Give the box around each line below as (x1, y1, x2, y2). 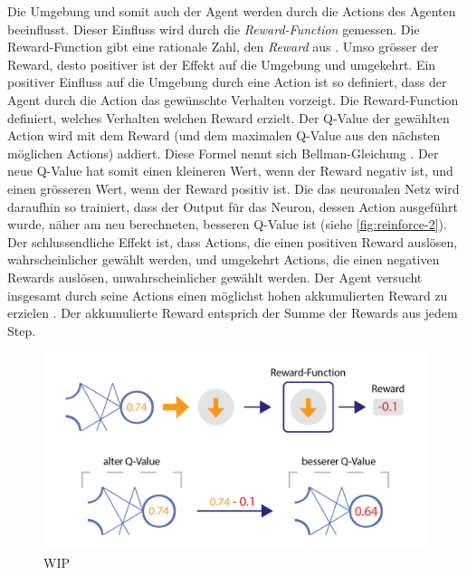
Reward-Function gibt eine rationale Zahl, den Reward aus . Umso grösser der (7, 37, 439, 56)
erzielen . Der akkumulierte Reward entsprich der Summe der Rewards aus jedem (7, 303, 458, 322)
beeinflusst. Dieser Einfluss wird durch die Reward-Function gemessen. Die (7, 19, 420, 38)
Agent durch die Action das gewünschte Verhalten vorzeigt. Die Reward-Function (7, 90, 459, 109)
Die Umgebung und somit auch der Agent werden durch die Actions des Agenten (7, 2, 456, 20)
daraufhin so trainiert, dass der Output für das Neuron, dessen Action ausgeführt (7, 196, 458, 216)
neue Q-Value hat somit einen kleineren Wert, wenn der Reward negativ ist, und (7, 161, 453, 180)
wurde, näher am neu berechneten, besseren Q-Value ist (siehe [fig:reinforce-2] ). (7, 215, 447, 234)
